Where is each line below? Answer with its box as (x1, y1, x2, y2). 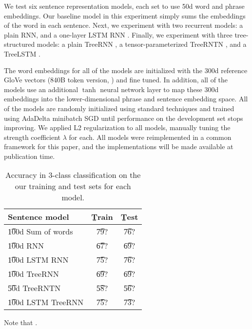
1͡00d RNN (8, 239, 44, 251)
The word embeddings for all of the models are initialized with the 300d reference (4, 65, 248, 75)
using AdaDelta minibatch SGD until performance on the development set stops (4, 113, 243, 123)
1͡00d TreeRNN (8, 268, 59, 279)
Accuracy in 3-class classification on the (5, 169, 141, 180)
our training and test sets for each (15, 180, 131, 192)
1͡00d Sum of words (8, 225, 73, 237)
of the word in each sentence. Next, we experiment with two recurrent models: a (4, 20, 243, 30)
